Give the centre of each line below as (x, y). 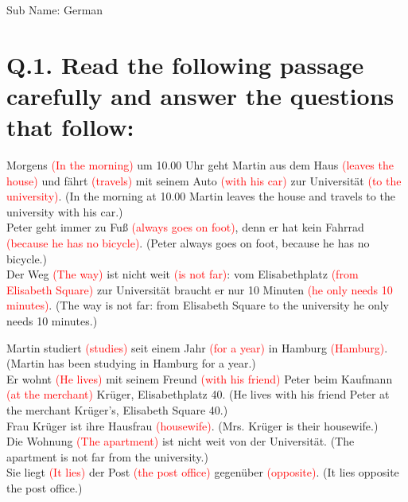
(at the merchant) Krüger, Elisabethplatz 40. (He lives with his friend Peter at (198, 394)
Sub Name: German (55, 10)
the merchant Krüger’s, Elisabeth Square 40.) (117, 410)
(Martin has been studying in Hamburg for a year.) (131, 363)
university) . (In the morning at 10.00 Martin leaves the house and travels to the (201, 196)
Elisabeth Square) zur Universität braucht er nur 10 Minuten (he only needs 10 (200, 289)
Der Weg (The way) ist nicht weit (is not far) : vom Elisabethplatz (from (183, 274)
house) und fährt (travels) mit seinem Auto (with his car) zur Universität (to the (204, 180)
